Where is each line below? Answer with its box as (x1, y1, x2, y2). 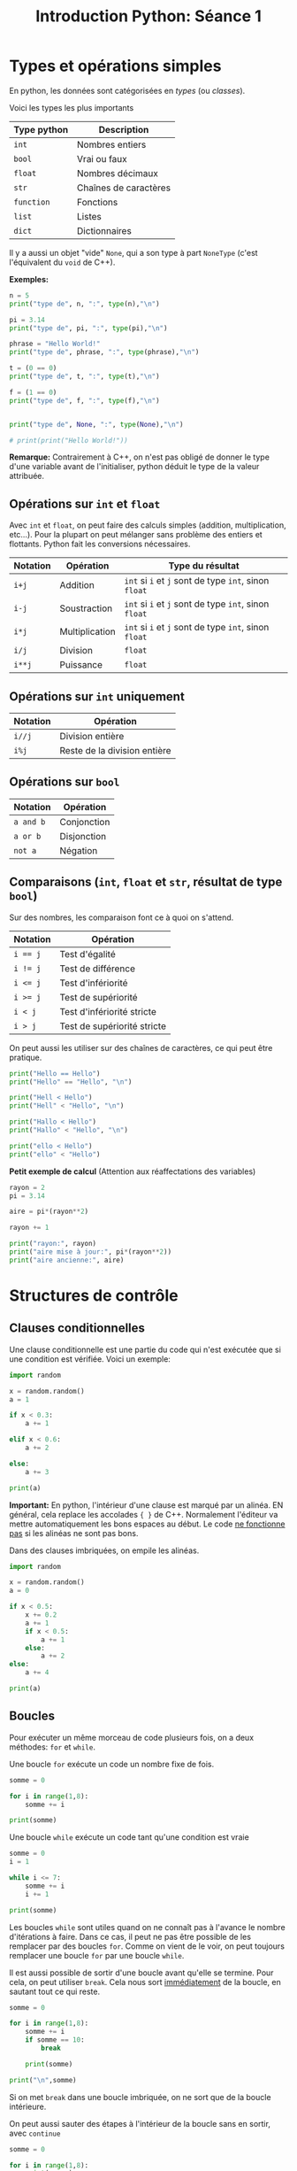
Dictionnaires (76, 224, 133, 236)
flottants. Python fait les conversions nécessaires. (9, 538, 191, 550)
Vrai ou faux (76, 152, 127, 165)
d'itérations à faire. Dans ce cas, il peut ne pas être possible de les (9, 1931, 252, 1942)
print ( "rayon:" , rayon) (9, 1240, 97, 1248)
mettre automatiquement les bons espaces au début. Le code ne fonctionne (9, 1518, 286, 1529)
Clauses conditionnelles (9, 1321, 146, 1336)
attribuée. (9, 471, 45, 482)
